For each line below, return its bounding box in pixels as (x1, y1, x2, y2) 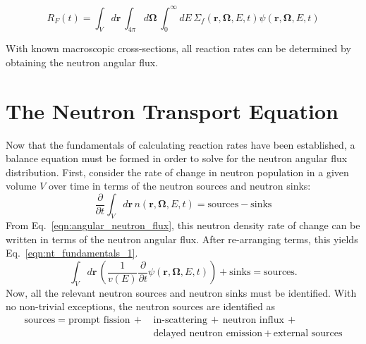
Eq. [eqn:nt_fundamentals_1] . (6, 245, 138, 260)
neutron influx (222, 315, 284, 326)
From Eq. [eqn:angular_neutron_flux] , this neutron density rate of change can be (6, 218, 360, 233)
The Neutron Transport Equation (6, 96, 338, 125)
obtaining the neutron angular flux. (6, 54, 158, 69)
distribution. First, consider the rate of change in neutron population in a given (6, 164, 349, 179)
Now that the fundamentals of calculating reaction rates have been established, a (6, 137, 355, 152)
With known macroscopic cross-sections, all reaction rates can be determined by (6, 41, 351, 56)
